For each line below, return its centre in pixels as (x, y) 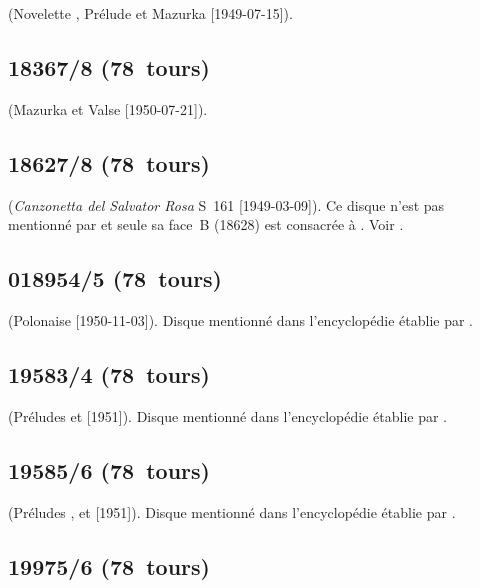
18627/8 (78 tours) (109, 162)
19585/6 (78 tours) (109, 469)
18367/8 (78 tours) (109, 66)
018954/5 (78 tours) (115, 278)
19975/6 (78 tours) (109, 565)
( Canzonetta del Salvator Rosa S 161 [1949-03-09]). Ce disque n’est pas (226, 204)
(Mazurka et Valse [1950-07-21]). (108, 108)
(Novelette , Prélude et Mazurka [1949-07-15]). (150, 13)
